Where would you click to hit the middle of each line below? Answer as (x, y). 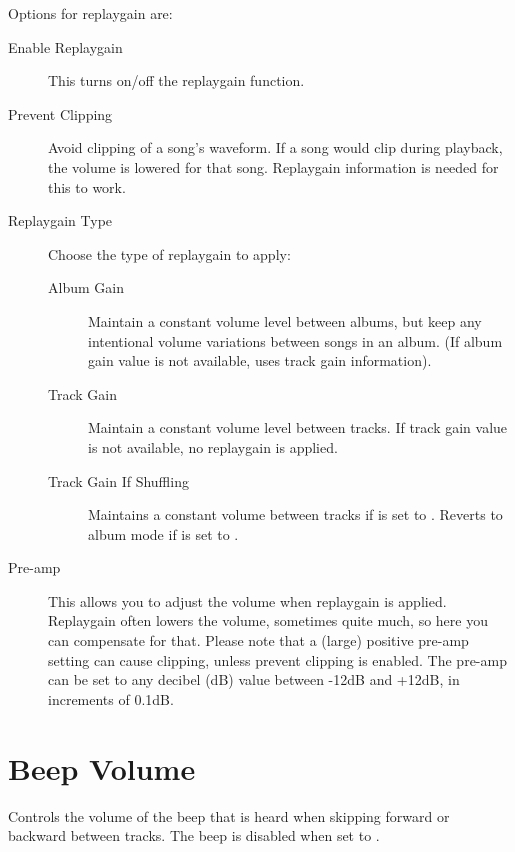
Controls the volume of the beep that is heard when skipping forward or (229, 815)
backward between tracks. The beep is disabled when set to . (194, 835)
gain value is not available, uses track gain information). (260, 360)
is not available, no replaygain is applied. (213, 446)
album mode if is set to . (163, 533)
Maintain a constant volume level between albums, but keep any (285, 320)
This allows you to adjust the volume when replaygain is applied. (247, 600)
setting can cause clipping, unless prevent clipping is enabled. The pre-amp (277, 659)
